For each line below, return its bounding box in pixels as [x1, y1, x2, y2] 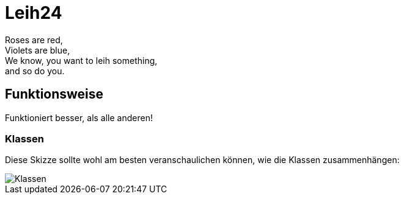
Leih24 [5, 2, 62, 23]
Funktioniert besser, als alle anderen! [5, 112, 153, 123]
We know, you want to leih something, [5, 55, 158, 66]
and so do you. [5, 65, 65, 76]
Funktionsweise [5, 86, 104, 102]
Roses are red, [5, 34, 63, 45]
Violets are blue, [5, 44, 70, 55]
